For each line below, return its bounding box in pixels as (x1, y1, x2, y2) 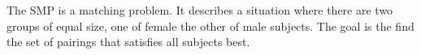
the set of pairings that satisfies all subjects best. (7, 33, 250, 50)
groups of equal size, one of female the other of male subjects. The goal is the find (7, 17, 414, 34)
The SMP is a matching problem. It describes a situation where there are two (7, 2, 393, 18)
